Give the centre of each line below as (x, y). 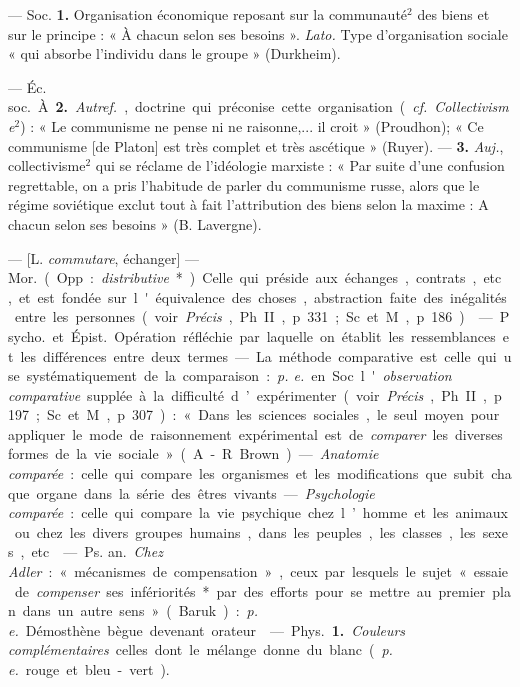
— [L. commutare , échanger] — (104, 257)
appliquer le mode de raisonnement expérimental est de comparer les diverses (255, 433)
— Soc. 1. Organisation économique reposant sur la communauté (208, 14)
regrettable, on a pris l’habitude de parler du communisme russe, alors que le (244, 184)
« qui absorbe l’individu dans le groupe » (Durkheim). (174, 53)
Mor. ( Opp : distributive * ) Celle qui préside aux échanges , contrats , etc (255, 277)
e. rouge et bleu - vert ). (89, 669)
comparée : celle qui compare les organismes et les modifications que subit (246, 473)
